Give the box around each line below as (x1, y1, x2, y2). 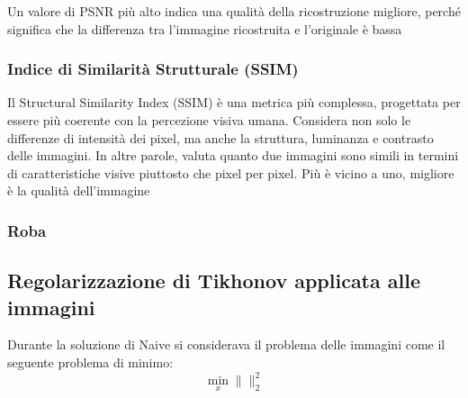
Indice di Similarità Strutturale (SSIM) (7, 58, 299, 80)
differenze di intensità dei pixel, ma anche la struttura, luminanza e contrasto (7, 128, 434, 147)
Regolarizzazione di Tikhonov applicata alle (7, 267, 420, 294)
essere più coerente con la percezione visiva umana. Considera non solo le (7, 111, 411, 129)
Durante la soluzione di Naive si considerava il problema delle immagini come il (7, 335, 445, 354)
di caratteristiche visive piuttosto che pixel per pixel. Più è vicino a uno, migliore (7, 163, 454, 182)
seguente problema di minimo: (7, 353, 174, 371)
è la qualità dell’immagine (7, 181, 150, 200)
